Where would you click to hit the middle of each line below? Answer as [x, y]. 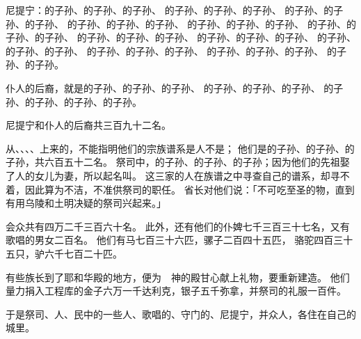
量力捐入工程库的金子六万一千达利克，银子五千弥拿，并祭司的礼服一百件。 [176, 291]
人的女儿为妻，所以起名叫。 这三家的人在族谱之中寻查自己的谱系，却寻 [177, 175]
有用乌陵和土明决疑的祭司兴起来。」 [86, 203]
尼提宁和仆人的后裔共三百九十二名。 [88, 125]
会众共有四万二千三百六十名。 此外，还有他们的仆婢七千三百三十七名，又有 [178, 226]
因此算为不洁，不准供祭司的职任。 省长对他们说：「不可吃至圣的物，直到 [190, 189]
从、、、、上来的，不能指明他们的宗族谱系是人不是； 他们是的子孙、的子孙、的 [180, 148]
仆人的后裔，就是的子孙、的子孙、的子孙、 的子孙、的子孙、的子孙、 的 [170, 87]
